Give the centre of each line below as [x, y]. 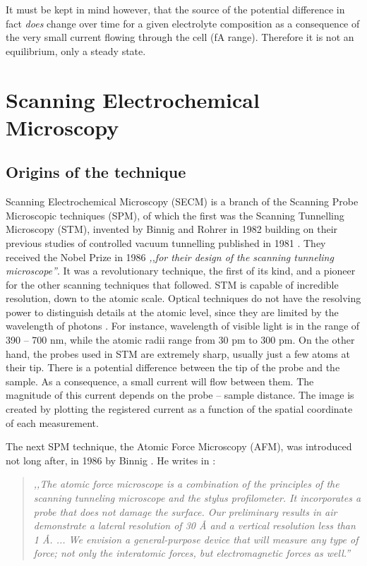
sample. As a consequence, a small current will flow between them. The [160, 381]
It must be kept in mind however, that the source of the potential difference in [175, 9]
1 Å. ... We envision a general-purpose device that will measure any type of [196, 539]
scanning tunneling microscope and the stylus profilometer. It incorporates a [197, 498]
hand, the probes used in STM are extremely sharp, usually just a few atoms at [178, 353]
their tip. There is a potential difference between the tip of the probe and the [173, 367]
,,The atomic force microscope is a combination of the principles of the [186, 484]
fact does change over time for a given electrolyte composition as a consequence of [183, 23]
